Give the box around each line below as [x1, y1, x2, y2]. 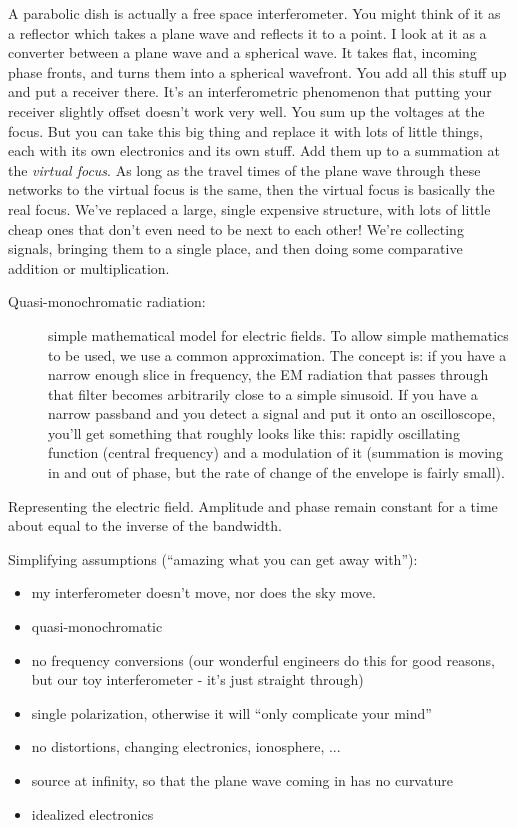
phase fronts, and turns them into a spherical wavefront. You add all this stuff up [8, 61, 507, 82]
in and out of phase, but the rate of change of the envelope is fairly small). [48, 462, 505, 483]
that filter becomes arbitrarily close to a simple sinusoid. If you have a [48, 383, 478, 404]
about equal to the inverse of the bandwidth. [8, 515, 282, 536]
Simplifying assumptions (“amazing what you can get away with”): [8, 548, 418, 569]
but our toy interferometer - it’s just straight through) [31, 669, 364, 690]
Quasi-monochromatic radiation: [8, 291, 206, 312]
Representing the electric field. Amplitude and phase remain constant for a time [8, 495, 498, 516]
